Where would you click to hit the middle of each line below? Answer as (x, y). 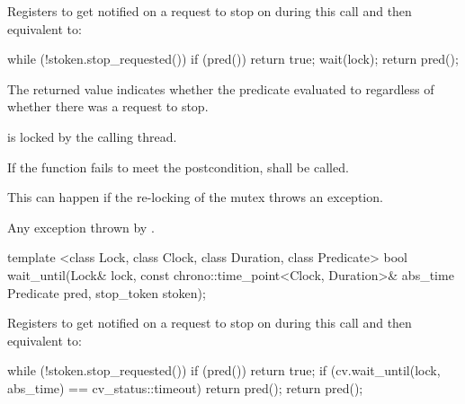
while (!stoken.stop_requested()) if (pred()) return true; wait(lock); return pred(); (233, 59)
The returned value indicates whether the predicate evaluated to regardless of (221, 88)
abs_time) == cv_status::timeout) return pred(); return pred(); (185, 387)
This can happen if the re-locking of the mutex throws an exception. (195, 197)
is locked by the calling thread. (92, 136)
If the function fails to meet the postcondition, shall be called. (178, 167)
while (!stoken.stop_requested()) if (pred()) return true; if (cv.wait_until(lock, (224, 370)
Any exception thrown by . (81, 227)
